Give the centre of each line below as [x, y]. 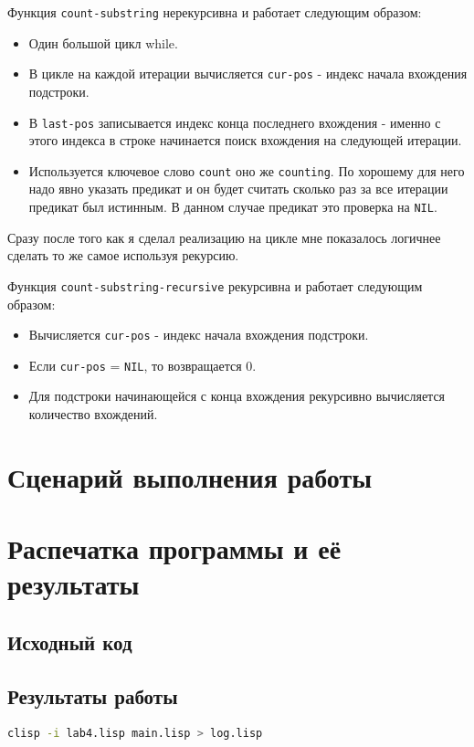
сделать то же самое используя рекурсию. [123, 255]
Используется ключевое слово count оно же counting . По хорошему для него [247, 170]
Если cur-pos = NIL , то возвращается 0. [142, 365]
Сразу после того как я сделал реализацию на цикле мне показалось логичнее [224, 237]
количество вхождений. [93, 414]
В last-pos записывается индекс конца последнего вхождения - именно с [235, 122]
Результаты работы [93, 695]
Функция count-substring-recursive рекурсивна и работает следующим [215, 285]
